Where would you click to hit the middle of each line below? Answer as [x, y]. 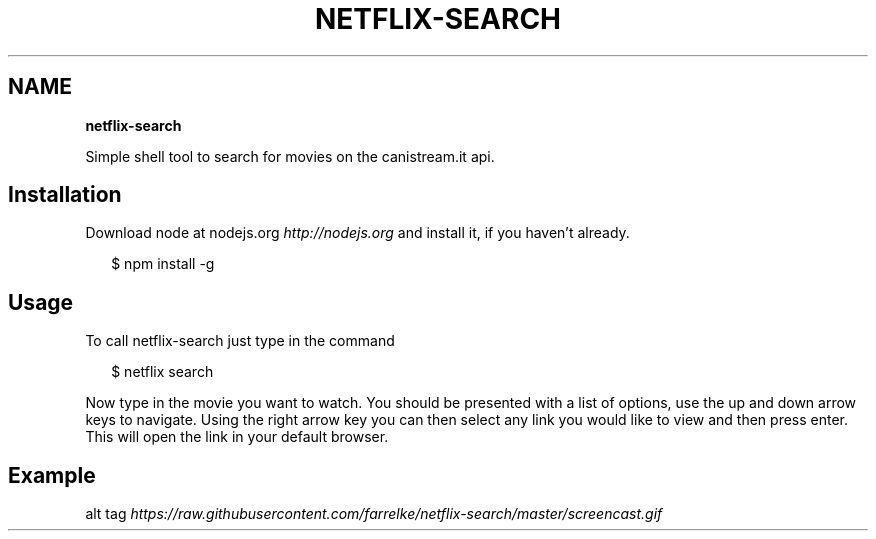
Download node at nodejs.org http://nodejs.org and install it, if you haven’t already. [357, 233]
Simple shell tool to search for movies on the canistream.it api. [290, 156]
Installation [65, 195]
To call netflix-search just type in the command [240, 341]
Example [52, 475]
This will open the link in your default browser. [237, 437]
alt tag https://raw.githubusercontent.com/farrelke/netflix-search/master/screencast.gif [374, 514]
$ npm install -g [163, 264]
